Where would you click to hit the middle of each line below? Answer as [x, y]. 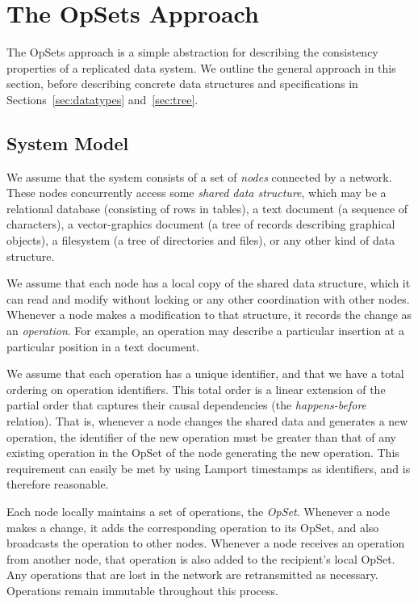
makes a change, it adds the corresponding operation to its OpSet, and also [193, 527]
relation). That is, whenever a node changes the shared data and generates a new [207, 421]
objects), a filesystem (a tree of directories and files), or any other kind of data [201, 240]
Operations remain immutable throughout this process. [142, 590]
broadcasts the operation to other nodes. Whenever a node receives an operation [206, 543]
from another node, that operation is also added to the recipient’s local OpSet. [201, 558]
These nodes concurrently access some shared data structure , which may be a [196, 193]
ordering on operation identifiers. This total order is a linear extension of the [196, 389]
